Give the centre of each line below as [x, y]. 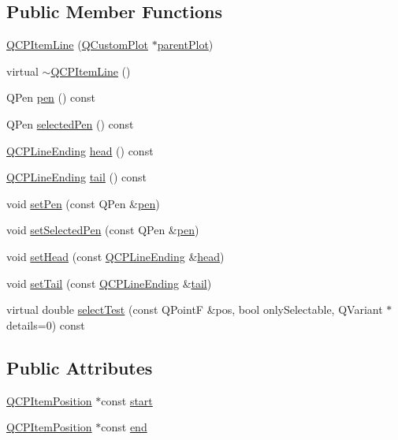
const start [127, 400]
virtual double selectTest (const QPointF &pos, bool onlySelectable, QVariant [195, 309]
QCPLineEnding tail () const [77, 177]
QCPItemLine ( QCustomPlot [77, 45]
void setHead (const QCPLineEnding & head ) [115, 256]
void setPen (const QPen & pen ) [83, 203]
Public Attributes [80, 367]
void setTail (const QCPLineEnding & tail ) [109, 283]
